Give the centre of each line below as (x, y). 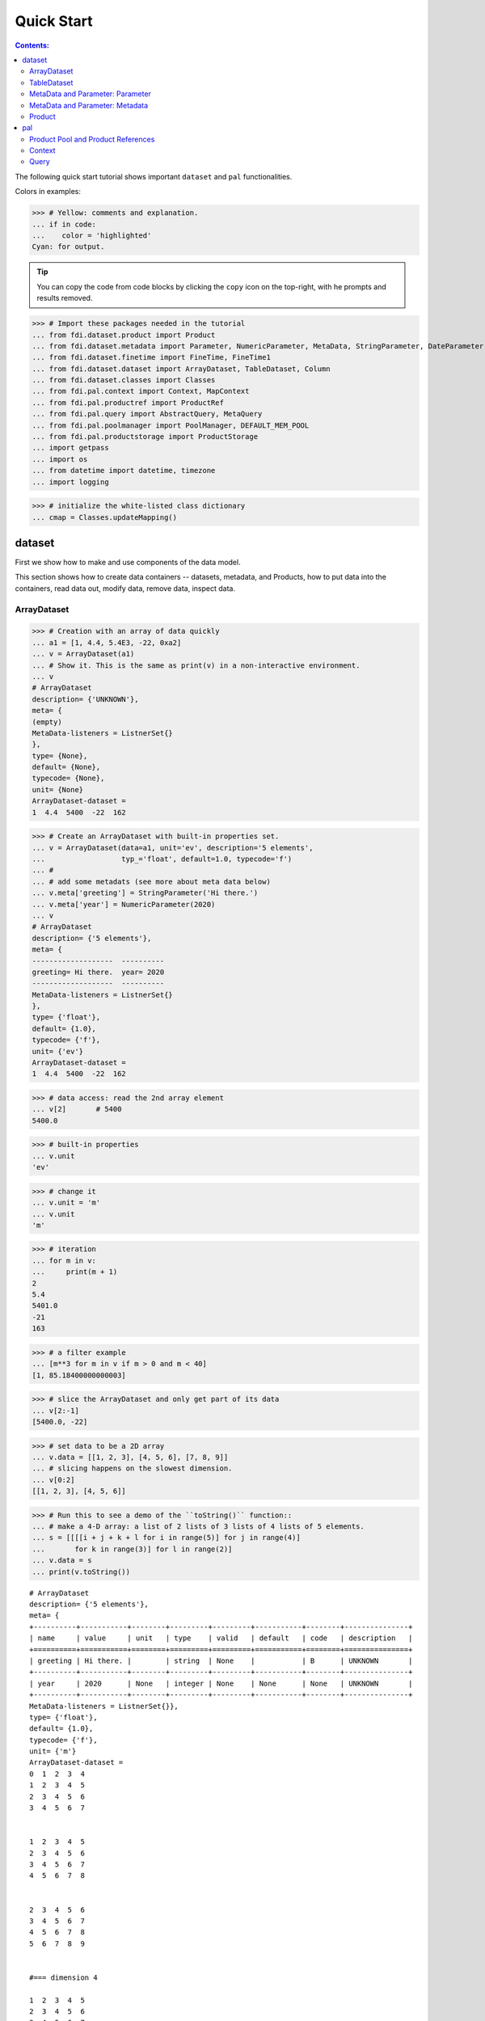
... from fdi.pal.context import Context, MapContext (141, 391)
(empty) (47, 722)
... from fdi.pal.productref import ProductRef (128, 403)
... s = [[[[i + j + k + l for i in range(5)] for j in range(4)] (166, 1538)
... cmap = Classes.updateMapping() (105, 517)
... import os (60, 459)
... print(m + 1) (75, 1272)
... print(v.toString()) (81, 1572)
